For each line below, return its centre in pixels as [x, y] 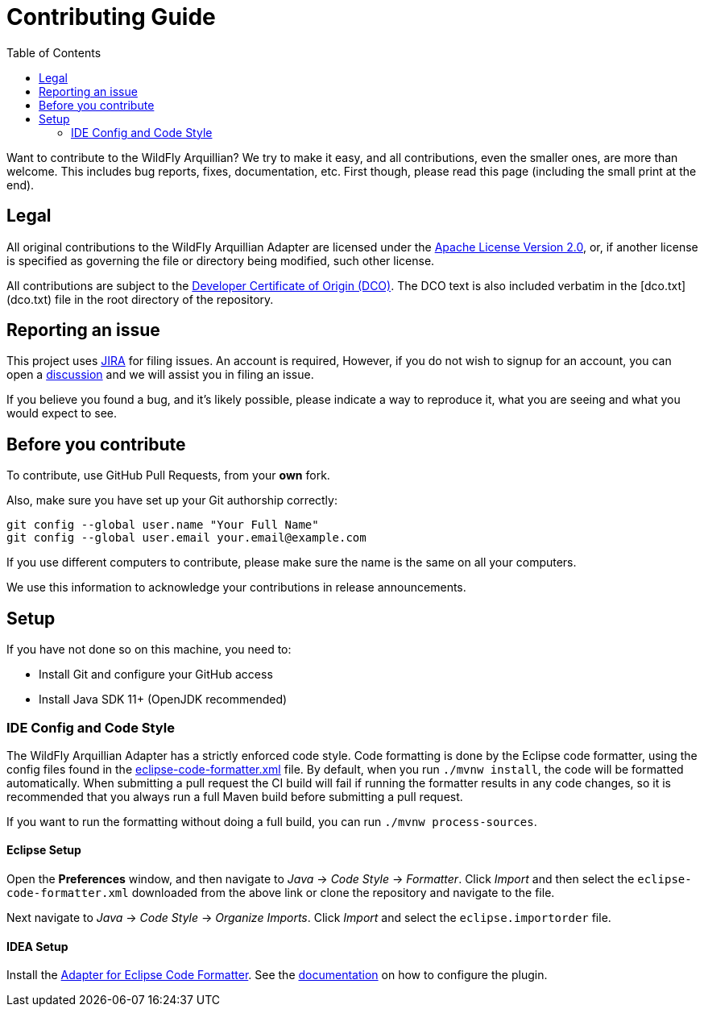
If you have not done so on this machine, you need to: [149, 650]
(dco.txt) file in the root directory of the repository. [140, 299]
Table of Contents [54, 52]
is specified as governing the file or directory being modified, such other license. [221, 260]
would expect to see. [62, 413]
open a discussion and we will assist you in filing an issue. [160, 375]
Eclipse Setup [44, 850]
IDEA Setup [37, 946]
